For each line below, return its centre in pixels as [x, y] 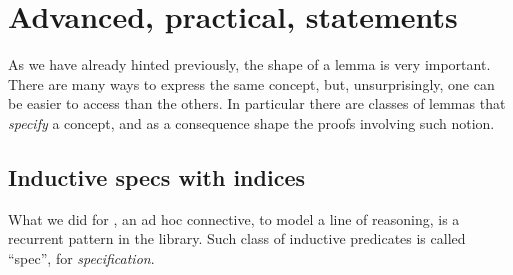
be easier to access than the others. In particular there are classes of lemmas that [257, 103]
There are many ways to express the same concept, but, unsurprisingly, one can [251, 83]
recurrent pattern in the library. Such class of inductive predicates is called [237, 238]
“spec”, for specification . [81, 257]
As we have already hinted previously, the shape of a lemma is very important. [249, 64]
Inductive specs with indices [156, 176]
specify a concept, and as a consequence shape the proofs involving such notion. [251, 122]
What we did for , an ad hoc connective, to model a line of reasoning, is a [234, 218]
